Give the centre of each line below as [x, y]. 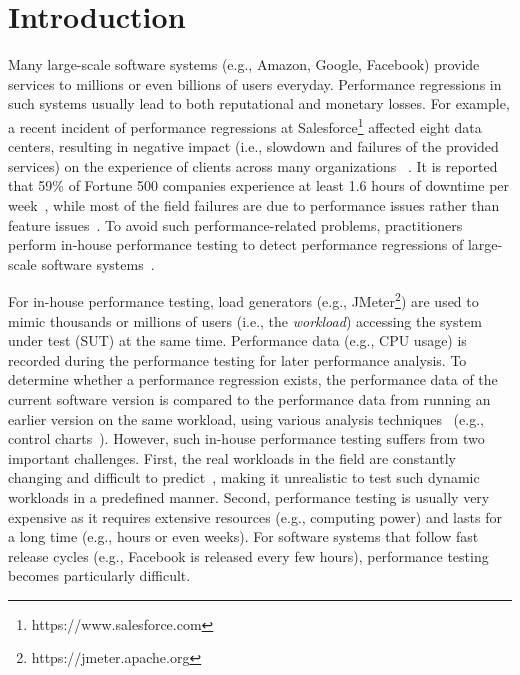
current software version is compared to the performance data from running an [249, 398]
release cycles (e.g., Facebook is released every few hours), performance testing [248, 555]
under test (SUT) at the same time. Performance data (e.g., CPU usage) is [237, 340]
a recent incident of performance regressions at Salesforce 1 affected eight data [245, 125]
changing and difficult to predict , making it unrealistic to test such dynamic [244, 477]
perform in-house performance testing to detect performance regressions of [236, 244]
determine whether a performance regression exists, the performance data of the [253, 379]
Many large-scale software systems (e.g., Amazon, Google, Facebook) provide [244, 64]
